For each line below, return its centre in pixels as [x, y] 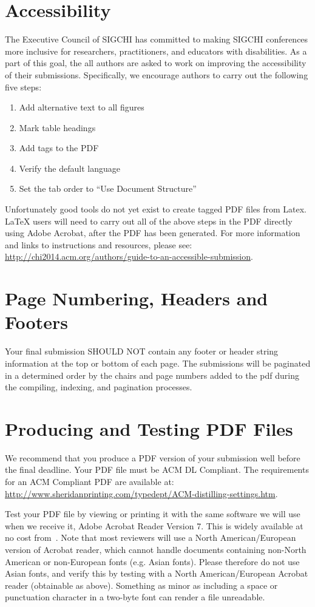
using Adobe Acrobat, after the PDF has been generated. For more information [153, 233]
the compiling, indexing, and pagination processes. [99, 387]
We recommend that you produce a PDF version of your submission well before [153, 457]
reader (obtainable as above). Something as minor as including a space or [141, 585]
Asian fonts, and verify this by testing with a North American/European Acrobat [157, 573]
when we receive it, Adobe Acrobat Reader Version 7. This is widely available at [154, 525]
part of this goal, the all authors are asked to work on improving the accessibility [156, 63]
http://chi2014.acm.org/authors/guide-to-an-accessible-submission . [129, 256]
